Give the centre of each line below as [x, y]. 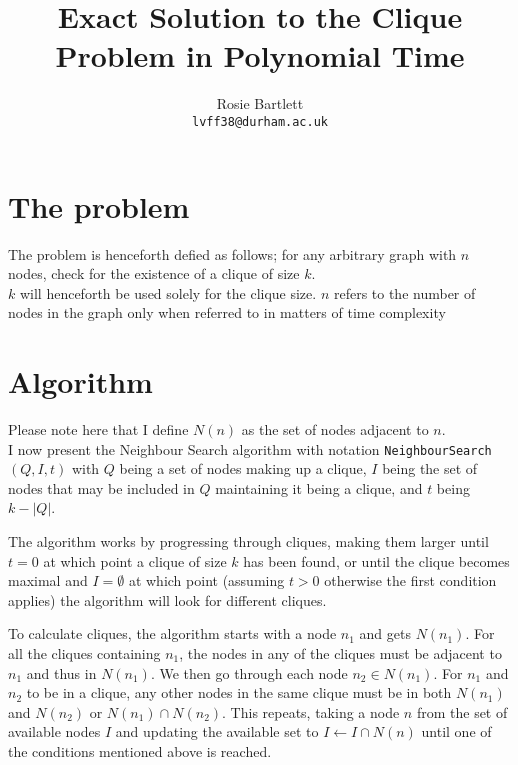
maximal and [48, 580]
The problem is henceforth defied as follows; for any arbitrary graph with [232, 253]
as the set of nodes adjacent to [335, 429]
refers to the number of [404, 292]
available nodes [54, 731]
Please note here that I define [98, 429]
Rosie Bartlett [260, 103]
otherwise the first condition [410, 580]
